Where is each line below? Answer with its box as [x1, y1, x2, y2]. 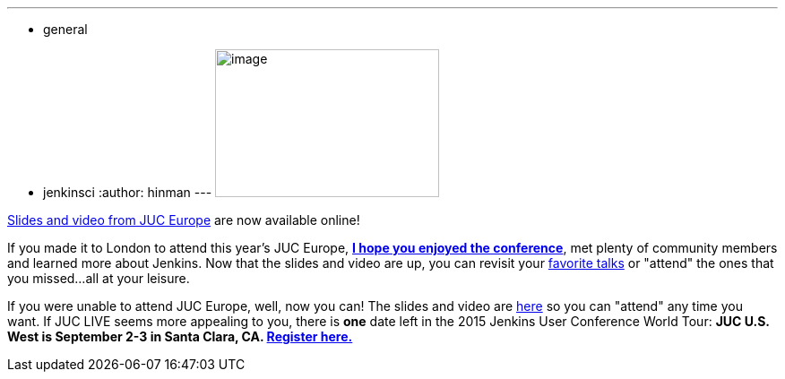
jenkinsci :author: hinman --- [43, 185, 212, 200]
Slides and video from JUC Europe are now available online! [7, 212, 360, 228]
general [43, 22, 88, 37]
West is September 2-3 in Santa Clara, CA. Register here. [7, 329, 353, 344]
